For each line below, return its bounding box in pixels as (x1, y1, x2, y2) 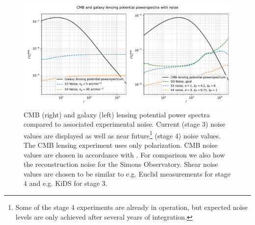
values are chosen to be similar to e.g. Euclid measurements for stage (24, 168, 230, 179)
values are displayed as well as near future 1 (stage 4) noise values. (24, 129, 221, 140)
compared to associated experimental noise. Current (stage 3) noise (24, 119, 226, 129)
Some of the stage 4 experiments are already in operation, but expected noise (15, 202, 248, 212)
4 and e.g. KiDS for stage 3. (24, 178, 107, 188)
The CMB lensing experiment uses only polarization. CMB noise (24, 140, 218, 150)
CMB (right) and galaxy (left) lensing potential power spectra (24, 109, 210, 119)
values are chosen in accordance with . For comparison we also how (24, 149, 225, 159)
